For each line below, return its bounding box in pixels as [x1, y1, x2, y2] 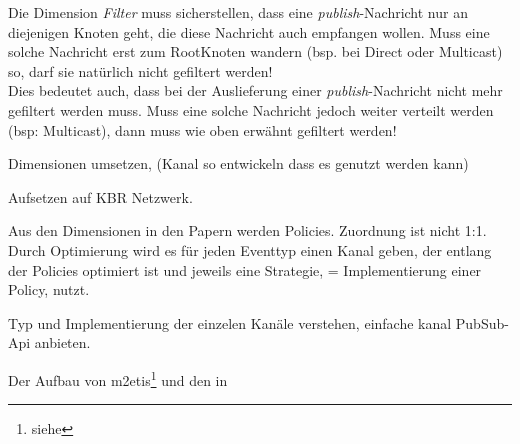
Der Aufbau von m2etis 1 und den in [8, 366, 228, 390]
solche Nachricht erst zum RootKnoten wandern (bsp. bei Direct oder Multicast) [8, 41, 503, 62]
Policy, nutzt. [8, 279, 90, 300]
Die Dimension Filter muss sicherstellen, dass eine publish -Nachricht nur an [8, 2, 468, 22]
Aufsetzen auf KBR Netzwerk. [8, 186, 193, 207]
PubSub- [455, 312, 509, 333]
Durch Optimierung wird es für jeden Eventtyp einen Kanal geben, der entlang [8, 239, 492, 260]
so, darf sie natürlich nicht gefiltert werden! [8, 60, 273, 81]
